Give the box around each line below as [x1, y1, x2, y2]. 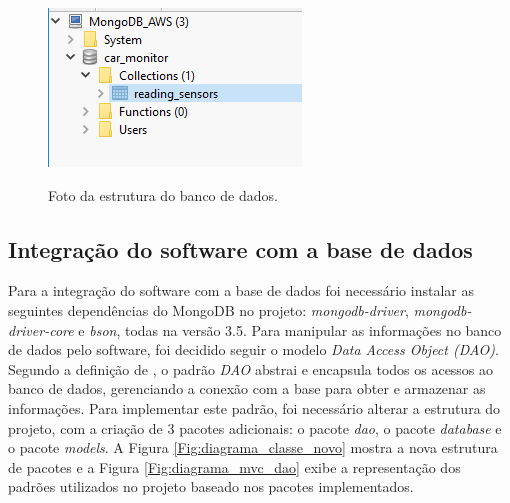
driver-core [8, 319, 74, 340]
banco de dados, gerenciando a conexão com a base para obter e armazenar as [8, 378, 486, 399]
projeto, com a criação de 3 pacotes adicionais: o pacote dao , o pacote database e [8, 417, 502, 438]
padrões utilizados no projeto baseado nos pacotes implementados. [8, 476, 414, 497]
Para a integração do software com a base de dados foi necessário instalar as [8, 280, 474, 301]
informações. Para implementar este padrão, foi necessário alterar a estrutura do [8, 397, 501, 418]
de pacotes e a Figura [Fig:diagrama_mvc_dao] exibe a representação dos [8, 456, 461, 477]
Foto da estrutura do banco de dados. [48, 184, 278, 205]
